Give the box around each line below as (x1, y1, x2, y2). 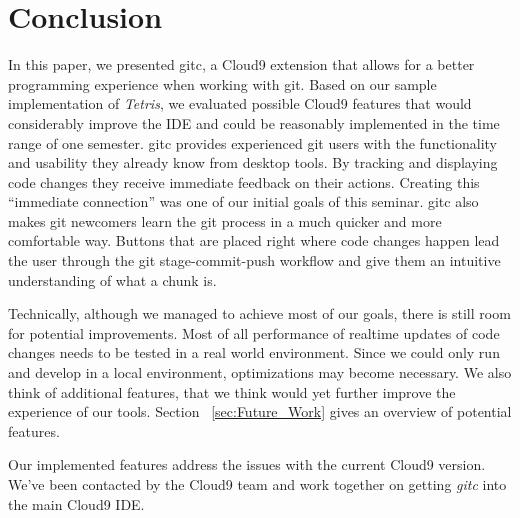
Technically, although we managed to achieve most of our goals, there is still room (8, 303, 511, 324)
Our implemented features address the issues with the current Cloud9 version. (8, 454, 486, 475)
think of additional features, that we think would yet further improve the (8, 381, 456, 402)
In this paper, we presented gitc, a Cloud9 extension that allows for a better (8, 54, 475, 75)
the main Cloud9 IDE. (8, 493, 145, 514)
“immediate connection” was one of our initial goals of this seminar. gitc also (8, 191, 479, 212)
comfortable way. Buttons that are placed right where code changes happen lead (8, 230, 500, 251)
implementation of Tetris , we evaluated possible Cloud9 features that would (8, 93, 472, 114)
